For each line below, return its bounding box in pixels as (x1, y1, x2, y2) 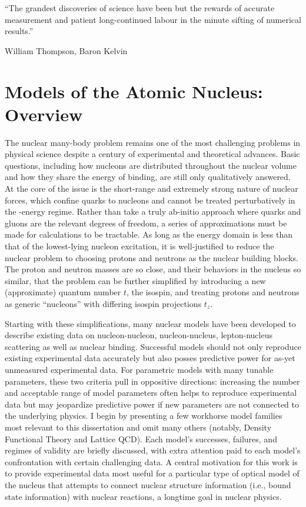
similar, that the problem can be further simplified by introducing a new (5, 274, 266, 286)
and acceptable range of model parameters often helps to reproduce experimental (5, 386, 297, 399)
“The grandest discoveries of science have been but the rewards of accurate (5, 2, 275, 14)
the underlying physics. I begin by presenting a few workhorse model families (5, 409, 282, 422)
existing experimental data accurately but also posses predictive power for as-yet (5, 352, 295, 364)
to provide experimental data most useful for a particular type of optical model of (5, 467, 300, 479)
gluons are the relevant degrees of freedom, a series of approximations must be (5, 216, 287, 229)
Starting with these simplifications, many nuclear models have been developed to (5, 317, 296, 329)
